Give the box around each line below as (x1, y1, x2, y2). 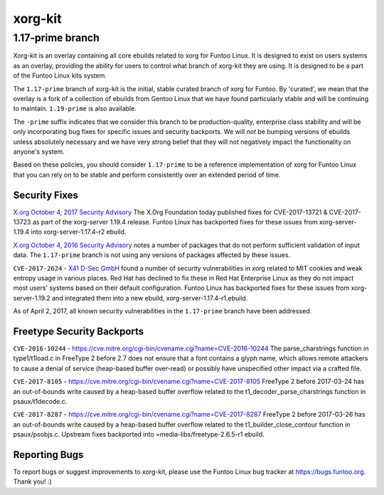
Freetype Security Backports (13, 325, 144, 338)
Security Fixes (13, 189, 78, 201)
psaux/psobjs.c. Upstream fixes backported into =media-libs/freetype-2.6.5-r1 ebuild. (13, 430, 265, 439)
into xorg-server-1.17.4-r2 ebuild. (31, 228, 127, 236)
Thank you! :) (13, 477, 53, 486)
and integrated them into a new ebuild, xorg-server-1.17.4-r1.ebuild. (52, 293, 248, 302)
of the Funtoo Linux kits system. (13, 71, 107, 80)
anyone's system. (13, 147, 65, 156)
